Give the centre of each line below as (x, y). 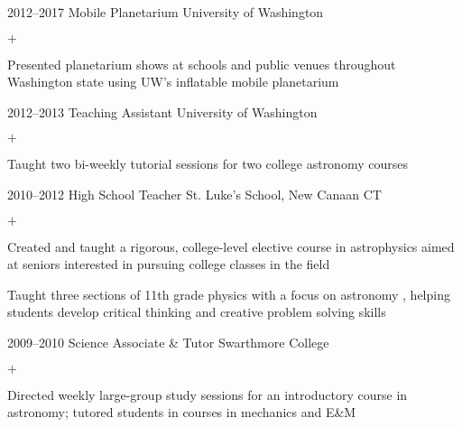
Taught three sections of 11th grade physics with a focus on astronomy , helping (229, 294)
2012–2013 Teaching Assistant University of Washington (162, 111)
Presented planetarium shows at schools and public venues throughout (202, 64)
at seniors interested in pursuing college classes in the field (169, 264)
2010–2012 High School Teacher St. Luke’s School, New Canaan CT (194, 194)
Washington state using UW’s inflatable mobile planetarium (173, 82)
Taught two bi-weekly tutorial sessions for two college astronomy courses (208, 164)
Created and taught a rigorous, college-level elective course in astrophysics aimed (231, 246)
